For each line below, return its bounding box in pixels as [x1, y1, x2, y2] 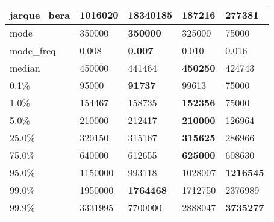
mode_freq [10, 43, 56, 57]
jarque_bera [10, 8, 70, 22]
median [10, 61, 40, 75]
